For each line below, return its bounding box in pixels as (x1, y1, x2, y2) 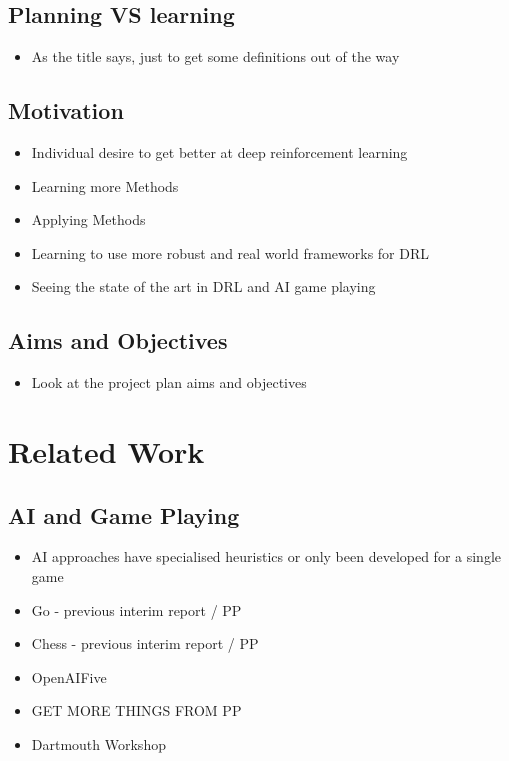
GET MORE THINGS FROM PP (31, 700, 242, 721)
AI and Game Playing (8, 499, 240, 530)
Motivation (8, 95, 124, 126)
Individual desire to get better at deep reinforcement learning (31, 142, 408, 162)
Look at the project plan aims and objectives (31, 372, 307, 393)
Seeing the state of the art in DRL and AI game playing (31, 276, 376, 297)
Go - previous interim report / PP (31, 599, 242, 620)
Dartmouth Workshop (31, 733, 166, 754)
